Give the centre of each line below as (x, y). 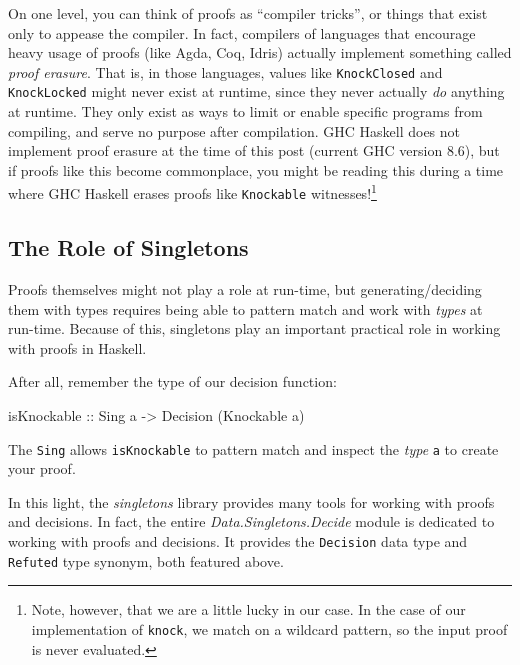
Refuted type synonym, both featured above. (146, 560)
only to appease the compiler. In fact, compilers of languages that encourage (242, 32)
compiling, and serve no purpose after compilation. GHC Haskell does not (234, 130)
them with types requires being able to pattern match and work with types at (245, 308)
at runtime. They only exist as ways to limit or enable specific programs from (245, 111)
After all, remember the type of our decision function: (172, 381)
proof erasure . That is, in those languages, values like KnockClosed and (225, 71)
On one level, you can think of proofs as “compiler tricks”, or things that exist (248, 13)
